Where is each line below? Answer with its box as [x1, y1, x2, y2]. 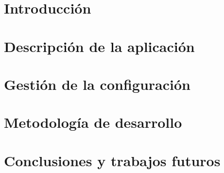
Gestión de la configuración [4, 74, 190, 94]
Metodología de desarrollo [4, 112, 182, 132]
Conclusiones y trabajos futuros [4, 150, 221, 170]
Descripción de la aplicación [4, 36, 195, 56]
